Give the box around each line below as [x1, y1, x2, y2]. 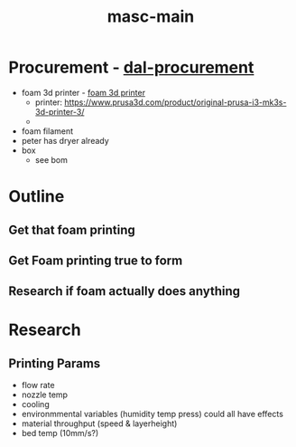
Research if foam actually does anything [8, 283, 241, 300]
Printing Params [8, 356, 101, 371]
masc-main [106, 6, 195, 27]
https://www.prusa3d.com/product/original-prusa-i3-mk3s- [64, 97, 287, 108]
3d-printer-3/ [34, 106, 85, 117]
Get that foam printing [8, 222, 136, 237]
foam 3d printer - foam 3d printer [21, 87, 146, 98]
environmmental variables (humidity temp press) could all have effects [21, 409, 283, 420]
